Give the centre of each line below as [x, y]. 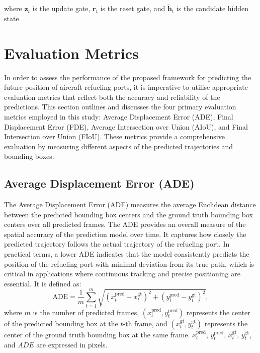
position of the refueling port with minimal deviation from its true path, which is [129, 263]
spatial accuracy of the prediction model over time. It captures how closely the [125, 234]
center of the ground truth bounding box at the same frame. [97, 334]
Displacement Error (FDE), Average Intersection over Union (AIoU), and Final [126, 126]
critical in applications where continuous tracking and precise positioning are [122, 274]
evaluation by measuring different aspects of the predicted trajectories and [119, 146]
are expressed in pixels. [72, 345]
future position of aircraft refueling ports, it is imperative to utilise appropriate [126, 87]
